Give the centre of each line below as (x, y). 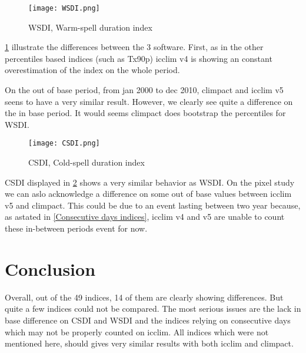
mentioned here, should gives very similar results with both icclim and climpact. (149, 343)
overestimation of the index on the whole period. (92, 70)
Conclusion (50, 268)
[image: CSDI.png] (64, 143)
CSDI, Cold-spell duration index (87, 162)
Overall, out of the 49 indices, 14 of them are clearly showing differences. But (144, 297)
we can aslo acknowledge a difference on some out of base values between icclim (148, 194)
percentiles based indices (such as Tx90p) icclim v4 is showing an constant (139, 58)
